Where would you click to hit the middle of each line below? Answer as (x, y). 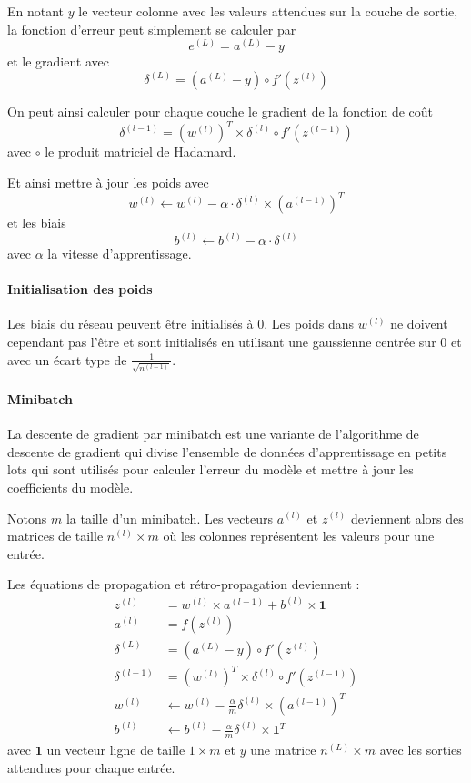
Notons (27, 518)
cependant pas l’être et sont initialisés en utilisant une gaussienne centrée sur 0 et (235, 342)
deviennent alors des (407, 518)
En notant (36, 11)
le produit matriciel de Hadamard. (140, 152)
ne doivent (419, 324)
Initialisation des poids (80, 289)
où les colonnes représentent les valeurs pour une (299, 536)
